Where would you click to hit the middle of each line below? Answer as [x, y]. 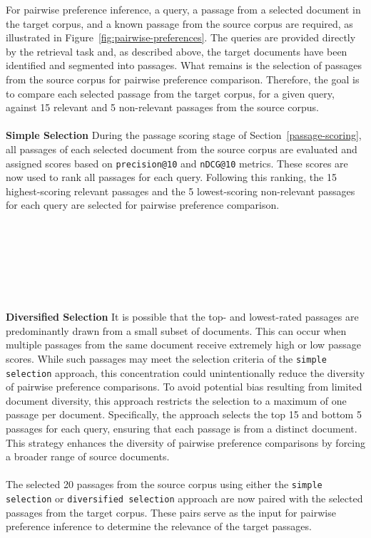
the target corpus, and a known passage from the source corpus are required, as [179, 23]
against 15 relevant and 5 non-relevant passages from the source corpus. [162, 107]
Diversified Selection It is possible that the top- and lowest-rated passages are [182, 317]
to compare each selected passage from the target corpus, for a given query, [170, 93]
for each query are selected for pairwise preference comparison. [143, 205]
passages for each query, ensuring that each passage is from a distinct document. [182, 428]
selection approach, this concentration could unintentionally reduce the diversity [185, 372]
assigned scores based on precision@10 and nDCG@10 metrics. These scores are [177, 163]
